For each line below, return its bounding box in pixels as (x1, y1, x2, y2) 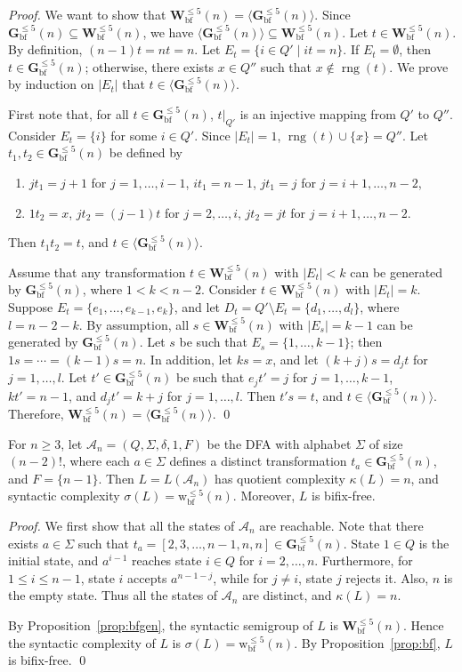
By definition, (8, 40, 83, 59)
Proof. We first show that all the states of (8, 516, 235, 535)
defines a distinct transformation (169, 452, 347, 470)
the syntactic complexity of (8, 633, 156, 652)
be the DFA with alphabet (207, 434, 352, 452)
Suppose (8, 297, 53, 316)
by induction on (8, 75, 94, 93)
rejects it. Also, (345, 568, 429, 587)
